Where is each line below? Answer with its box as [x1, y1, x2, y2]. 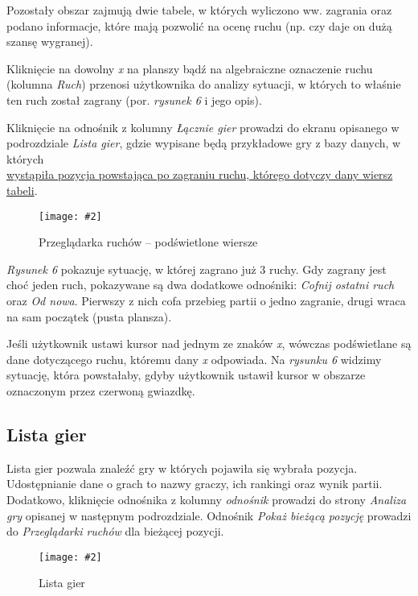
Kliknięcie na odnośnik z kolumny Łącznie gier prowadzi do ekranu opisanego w [6, 118, 400, 135]
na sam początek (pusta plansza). [6, 308, 172, 325]
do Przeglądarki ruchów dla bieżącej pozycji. [6, 523, 224, 540]
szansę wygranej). [6, 33, 93, 50]
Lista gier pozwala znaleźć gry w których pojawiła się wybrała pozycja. [6, 459, 358, 476]
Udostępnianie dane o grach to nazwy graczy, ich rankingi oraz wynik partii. [6, 475, 383, 492]
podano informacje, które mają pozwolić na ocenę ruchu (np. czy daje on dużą [6, 17, 392, 34]
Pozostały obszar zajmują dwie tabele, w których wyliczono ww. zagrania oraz [6, 2, 392, 18]
